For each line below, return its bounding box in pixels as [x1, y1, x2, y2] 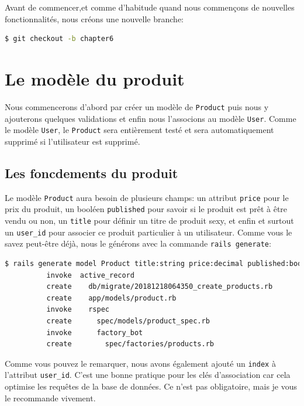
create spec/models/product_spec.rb [46, 316, 210, 325]
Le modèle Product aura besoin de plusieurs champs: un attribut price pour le [5, 191, 289, 203]
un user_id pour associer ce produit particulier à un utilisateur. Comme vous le [5, 226, 292, 238]
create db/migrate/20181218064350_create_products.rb [46, 282, 273, 291]
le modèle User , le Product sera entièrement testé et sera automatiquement [5, 124, 274, 136]
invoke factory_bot [46, 328, 143, 337]
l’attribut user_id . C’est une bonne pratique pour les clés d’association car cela [5, 369, 291, 381]
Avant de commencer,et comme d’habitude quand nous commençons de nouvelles [5, 1, 295, 13]
